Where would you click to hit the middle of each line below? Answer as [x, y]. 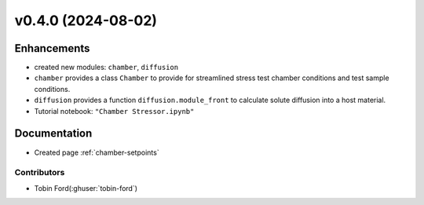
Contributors [40, 173]
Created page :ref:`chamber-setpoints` [97, 152]
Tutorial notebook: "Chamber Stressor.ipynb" [114, 111]
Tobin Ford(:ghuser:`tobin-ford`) [86, 188]
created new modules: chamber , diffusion [106, 68]
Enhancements [52, 48]
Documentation [53, 134]
